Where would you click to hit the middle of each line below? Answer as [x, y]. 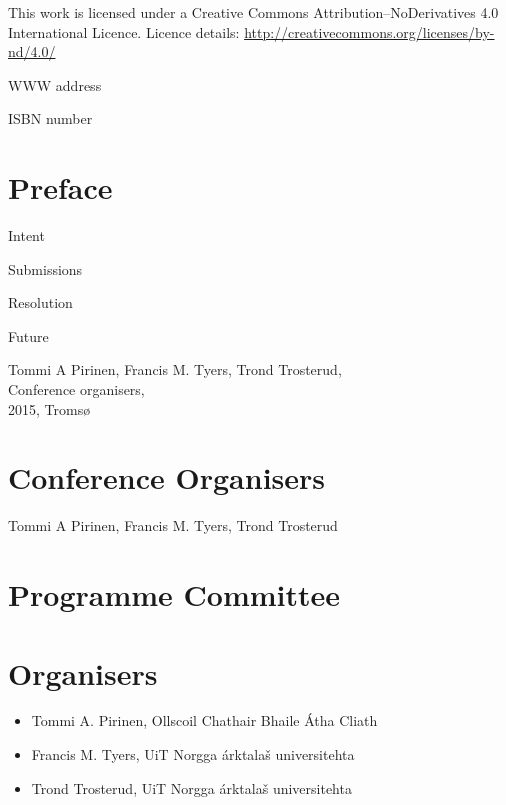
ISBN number [50, 118]
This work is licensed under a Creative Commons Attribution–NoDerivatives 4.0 [253, 12]
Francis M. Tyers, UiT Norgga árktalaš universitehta [193, 754]
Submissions [45, 268]
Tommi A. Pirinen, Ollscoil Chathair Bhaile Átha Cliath [204, 720]
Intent [26, 235]
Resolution [40, 302]
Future [28, 335]
